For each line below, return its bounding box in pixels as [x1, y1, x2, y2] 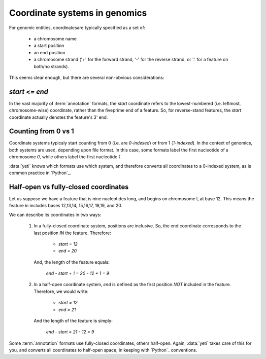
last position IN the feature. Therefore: [33, 230, 111, 236]
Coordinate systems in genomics [9, 7, 147, 18]
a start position [33, 42, 65, 49]
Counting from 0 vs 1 [9, 127, 74, 136]
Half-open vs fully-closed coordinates [9, 182, 129, 191]
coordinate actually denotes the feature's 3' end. [9, 114, 108, 120]
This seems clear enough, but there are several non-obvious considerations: [9, 74, 165, 80]
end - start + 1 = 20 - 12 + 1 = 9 [46, 270, 109, 276]
